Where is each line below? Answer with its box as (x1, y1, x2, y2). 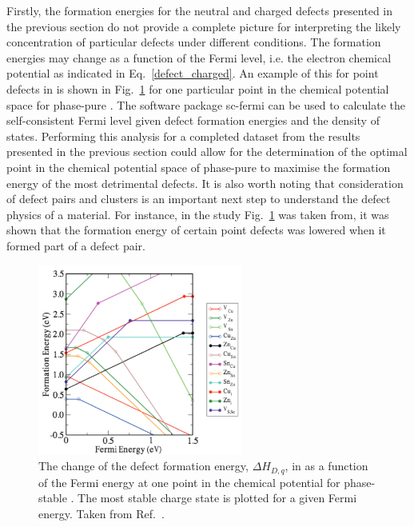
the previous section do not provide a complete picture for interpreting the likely (6, 18, 401, 34)
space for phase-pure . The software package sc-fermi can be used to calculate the (6, 96, 406, 113)
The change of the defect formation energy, (38, 457, 249, 474)
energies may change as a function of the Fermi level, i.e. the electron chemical (6, 49, 392, 66)
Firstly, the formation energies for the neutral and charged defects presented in (6, 2, 393, 18)
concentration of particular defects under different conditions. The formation (6, 34, 381, 50)
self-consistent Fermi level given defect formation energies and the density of (6, 112, 380, 129)
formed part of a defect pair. (6, 237, 145, 254)
